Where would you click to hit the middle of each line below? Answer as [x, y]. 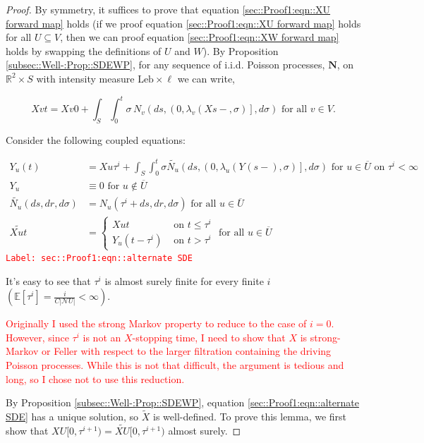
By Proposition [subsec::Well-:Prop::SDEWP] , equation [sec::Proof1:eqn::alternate [182, 402]
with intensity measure [85, 78]
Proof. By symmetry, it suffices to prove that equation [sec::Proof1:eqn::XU [168, 9]
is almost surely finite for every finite [184, 280]
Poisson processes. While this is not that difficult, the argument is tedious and [175, 365]
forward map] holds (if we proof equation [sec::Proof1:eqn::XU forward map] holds [183, 23]
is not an [102, 337]
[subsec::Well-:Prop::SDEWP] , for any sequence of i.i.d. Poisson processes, [165, 65]
